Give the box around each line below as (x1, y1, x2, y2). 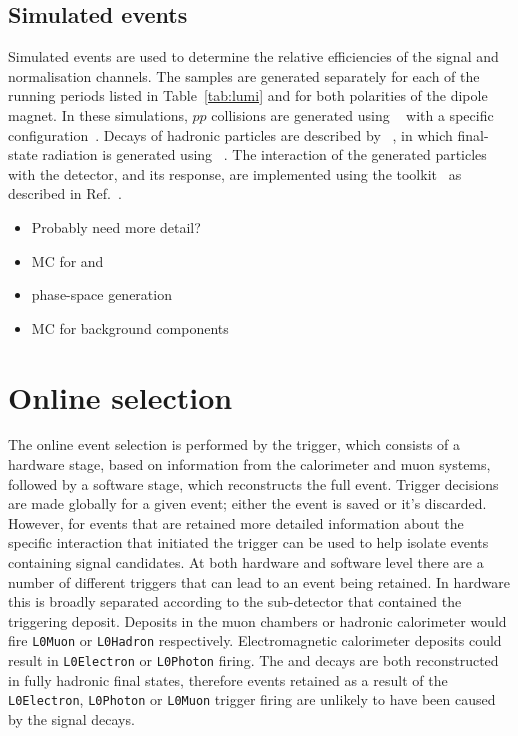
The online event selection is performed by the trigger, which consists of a (8, 434, 461, 455)
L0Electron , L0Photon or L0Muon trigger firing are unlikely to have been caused (8, 689, 496, 710)
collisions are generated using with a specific (211, 104, 494, 125)
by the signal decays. (8, 708, 135, 729)
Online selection (8, 376, 233, 417)
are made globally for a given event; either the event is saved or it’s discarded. (8, 493, 487, 514)
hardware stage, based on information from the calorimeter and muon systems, (8, 454, 491, 475)
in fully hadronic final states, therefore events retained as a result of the (8, 669, 448, 690)
